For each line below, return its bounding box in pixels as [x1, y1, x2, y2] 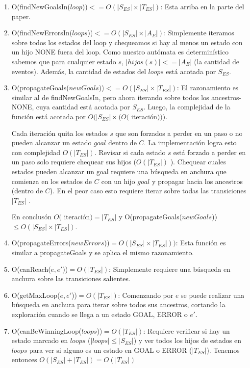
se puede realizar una [181, 289, 245, 300]
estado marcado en [11, 335, 68, 345]
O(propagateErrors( [11, 237, 71, 248]
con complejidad [11, 147, 60, 157]
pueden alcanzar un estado [11, 137, 92, 148]
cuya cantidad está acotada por [36, 102, 130, 112]
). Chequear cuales [170, 157, 226, 167]
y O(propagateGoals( [119, 211, 182, 222]
